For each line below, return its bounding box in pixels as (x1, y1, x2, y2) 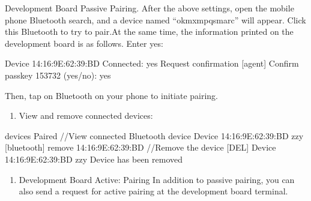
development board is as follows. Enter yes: (5, 37, 163, 49)
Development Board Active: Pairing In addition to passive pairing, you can (19, 173, 295, 185)
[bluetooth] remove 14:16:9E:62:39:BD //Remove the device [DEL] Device (5, 141, 276, 154)
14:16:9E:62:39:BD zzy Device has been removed (5, 152, 183, 165)
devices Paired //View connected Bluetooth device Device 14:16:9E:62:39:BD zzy (5, 129, 304, 142)
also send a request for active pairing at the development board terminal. (19, 185, 288, 197)
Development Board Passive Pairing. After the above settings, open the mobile (5, 2, 294, 14)
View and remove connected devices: (19, 109, 153, 122)
